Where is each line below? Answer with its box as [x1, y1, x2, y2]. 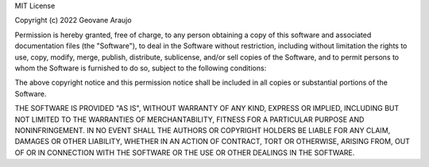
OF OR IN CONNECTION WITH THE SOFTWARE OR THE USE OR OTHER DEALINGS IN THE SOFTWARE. [14, 147, 355, 158]
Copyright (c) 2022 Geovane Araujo [14, 16, 132, 25]
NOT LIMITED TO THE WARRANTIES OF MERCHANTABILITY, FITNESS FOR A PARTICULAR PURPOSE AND [14, 115, 365, 124]
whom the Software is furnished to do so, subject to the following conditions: [14, 63, 267, 73]
